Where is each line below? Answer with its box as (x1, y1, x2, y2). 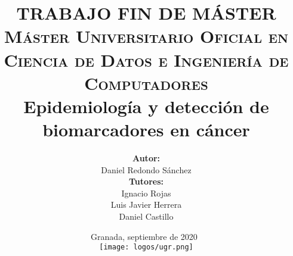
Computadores (84, 70, 208, 95)
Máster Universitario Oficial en (4, 24, 288, 48)
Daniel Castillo (119, 210, 174, 223)
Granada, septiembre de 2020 (91, 230, 198, 242)
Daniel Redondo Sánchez (101, 163, 192, 176)
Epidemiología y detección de (23, 93, 269, 118)
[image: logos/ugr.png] (99, 243, 193, 252)
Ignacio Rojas (121, 186, 171, 199)
